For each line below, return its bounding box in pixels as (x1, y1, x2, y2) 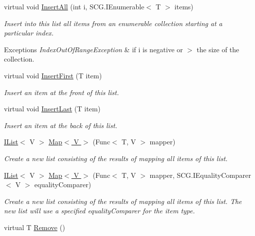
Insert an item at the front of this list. (4, 87, 119, 97)
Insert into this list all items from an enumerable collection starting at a (4, 18, 222, 28)
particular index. (4, 28, 54, 38)
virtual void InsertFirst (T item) (4, 70, 102, 80)
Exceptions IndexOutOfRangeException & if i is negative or (4, 44, 183, 54)
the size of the (196, 44, 239, 54)
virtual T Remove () (4, 222, 65, 232)
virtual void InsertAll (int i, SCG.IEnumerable (4, 1, 145, 11)
